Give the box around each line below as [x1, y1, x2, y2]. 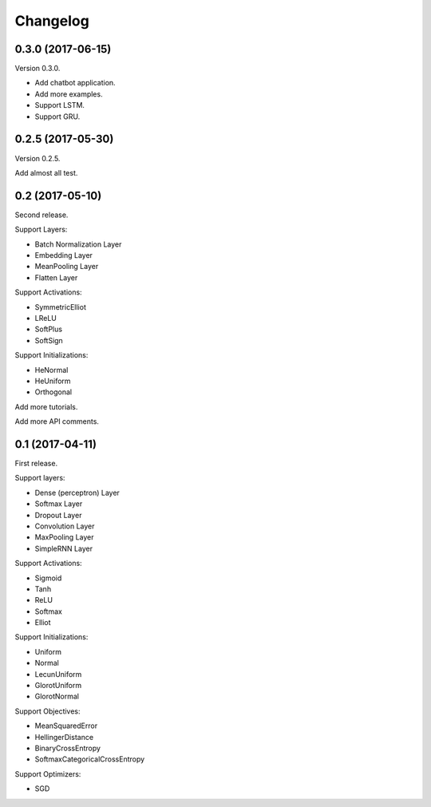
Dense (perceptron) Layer [34, 488, 120, 497]
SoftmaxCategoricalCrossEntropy [34, 754, 145, 764]
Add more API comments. [14, 417, 100, 426]
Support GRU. [34, 112, 81, 121]
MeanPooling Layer [34, 262, 99, 271]
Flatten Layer [34, 272, 78, 283]
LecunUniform [34, 669, 82, 678]
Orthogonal [34, 387, 72, 397]
